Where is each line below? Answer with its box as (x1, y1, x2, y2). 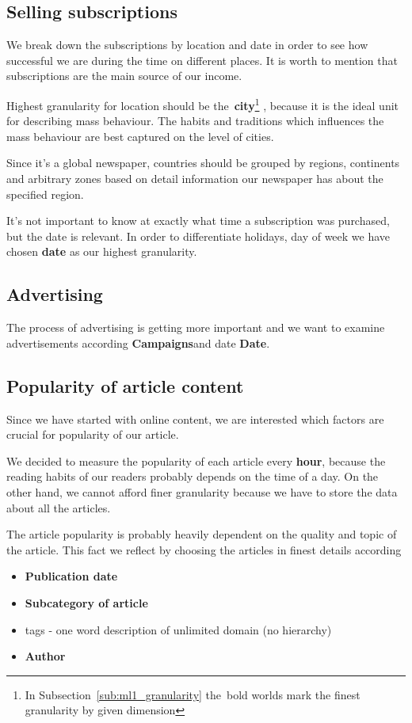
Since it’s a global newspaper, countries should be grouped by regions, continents (6, 154, 400, 171)
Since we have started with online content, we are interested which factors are (6, 410, 384, 427)
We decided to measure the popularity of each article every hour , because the (6, 452, 386, 469)
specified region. (6, 185, 84, 202)
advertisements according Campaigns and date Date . (6, 334, 270, 351)
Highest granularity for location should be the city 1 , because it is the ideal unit (6, 94, 399, 113)
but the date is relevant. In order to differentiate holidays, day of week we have (6, 227, 391, 244)
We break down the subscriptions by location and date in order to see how (6, 36, 368, 53)
